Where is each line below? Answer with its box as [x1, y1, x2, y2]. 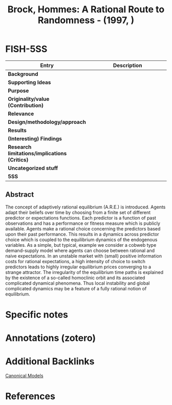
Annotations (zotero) [5, 332, 96, 344]
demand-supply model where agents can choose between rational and [5, 247, 155, 253]
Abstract [5, 190, 34, 199]
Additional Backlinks [5, 356, 95, 367]
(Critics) [8, 156, 29, 163]
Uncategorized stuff [8, 164, 58, 172]
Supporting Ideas [8, 78, 51, 86]
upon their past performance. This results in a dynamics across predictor [5, 231, 160, 237]
